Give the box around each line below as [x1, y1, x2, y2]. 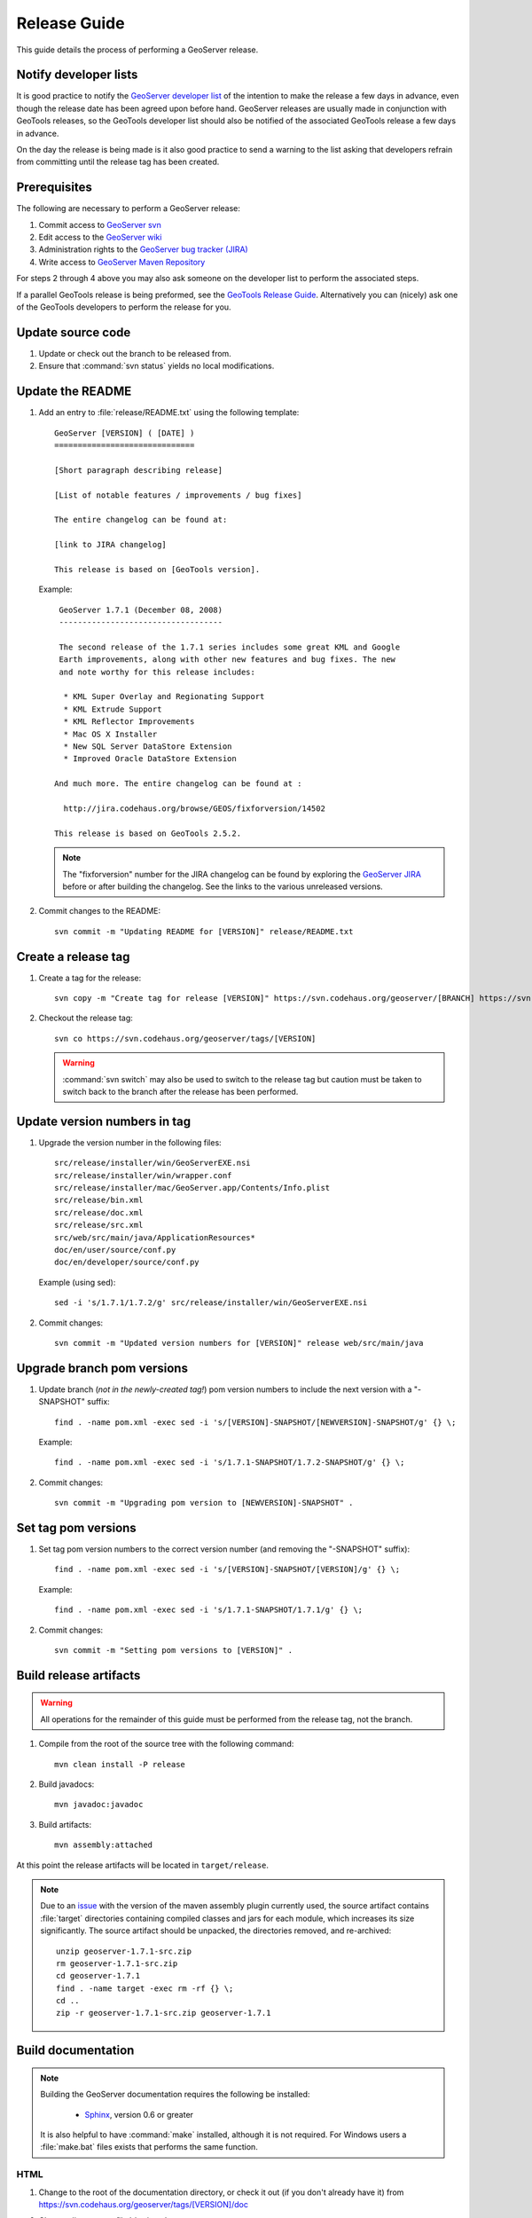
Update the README [16, 384, 132, 399]
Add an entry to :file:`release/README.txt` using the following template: [38, 407, 300, 418]
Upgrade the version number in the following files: [38, 1137, 222, 1148]
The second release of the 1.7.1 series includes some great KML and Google [59, 641, 401, 652]
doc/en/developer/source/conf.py [54, 1257, 199, 1268]
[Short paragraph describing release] [54, 465, 223, 475]
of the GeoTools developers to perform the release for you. [16, 302, 231, 312]
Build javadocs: [38, 1779, 95, 1789]
